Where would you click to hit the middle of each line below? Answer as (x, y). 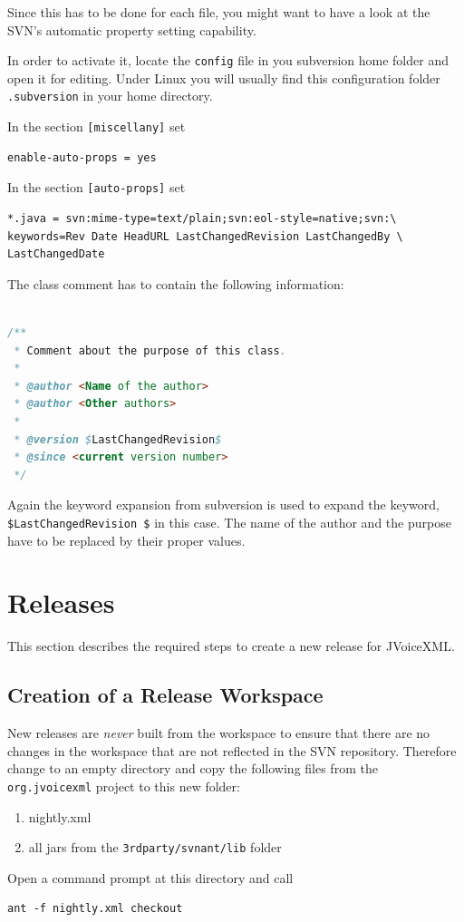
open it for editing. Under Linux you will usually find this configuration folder (224, 78)
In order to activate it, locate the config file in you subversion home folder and (228, 60)
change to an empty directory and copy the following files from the (193, 768)
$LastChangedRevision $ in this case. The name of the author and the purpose (229, 522)
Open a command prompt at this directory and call (150, 877)
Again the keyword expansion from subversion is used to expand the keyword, (223, 505)
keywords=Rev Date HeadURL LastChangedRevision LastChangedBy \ (205, 236)
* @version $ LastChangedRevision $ (118, 439)
